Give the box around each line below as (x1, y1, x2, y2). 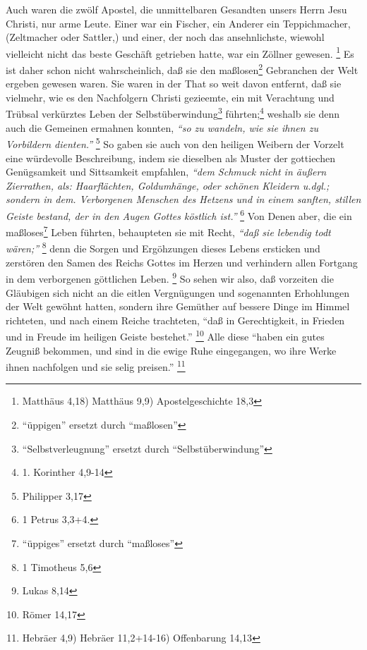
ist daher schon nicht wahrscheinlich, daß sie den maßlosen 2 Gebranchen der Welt (6, 61, 359, 77)
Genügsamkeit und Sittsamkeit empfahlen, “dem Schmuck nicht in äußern (6, 164, 327, 179)
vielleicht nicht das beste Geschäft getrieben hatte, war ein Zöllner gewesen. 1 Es (6, 44, 354, 61)
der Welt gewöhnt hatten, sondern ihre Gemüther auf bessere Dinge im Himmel (6, 299, 350, 314)
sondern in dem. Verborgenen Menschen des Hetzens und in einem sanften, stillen (6, 192, 361, 207)
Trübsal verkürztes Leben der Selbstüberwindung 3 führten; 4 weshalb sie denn (6, 104, 340, 121)
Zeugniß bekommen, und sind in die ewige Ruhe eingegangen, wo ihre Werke (6, 343, 337, 357)
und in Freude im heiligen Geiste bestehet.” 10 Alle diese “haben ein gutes (6, 327, 325, 343)
